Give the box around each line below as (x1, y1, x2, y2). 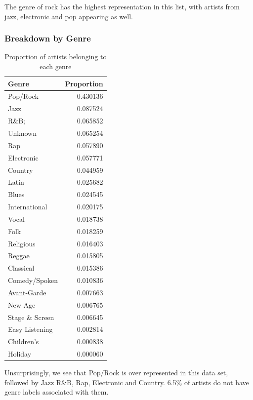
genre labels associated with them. (4, 387, 109, 397)
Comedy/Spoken (8, 275, 58, 285)
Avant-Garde (8, 287, 46, 297)
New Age (8, 299, 36, 310)
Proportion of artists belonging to (4, 51, 107, 62)
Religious (8, 238, 36, 248)
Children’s (8, 336, 39, 347)
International (8, 201, 47, 212)
